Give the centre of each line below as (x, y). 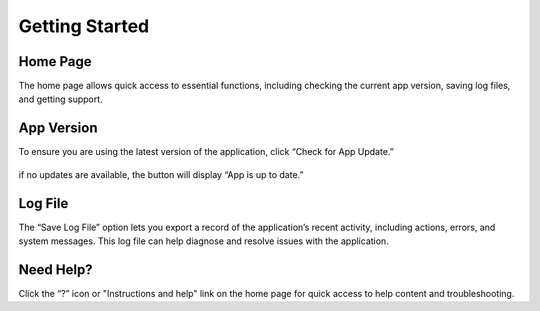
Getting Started (84, 26)
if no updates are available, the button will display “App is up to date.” (161, 174)
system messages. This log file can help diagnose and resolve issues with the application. (203, 241)
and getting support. (61, 99)
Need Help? (56, 269)
